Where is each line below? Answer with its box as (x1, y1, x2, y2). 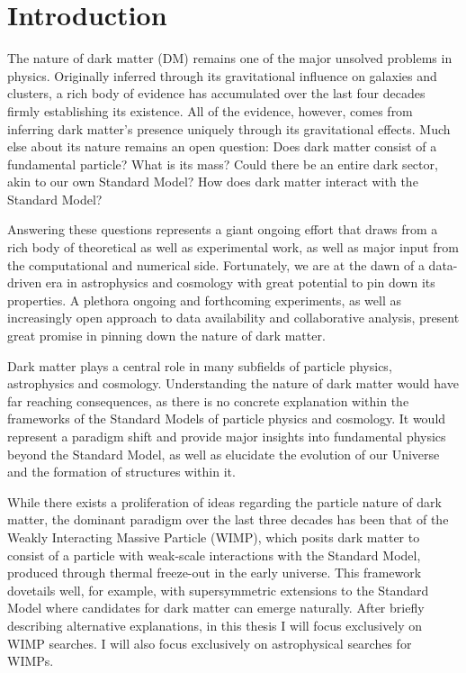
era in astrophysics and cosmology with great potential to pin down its (45, 273, 435, 292)
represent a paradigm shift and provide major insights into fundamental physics (7, 427, 446, 445)
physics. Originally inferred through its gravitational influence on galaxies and (7, 66, 437, 85)
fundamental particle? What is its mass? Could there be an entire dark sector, (7, 154, 438, 173)
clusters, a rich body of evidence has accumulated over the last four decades (7, 84, 426, 103)
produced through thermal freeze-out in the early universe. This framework (7, 563, 422, 582)
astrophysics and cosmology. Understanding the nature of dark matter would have (7, 374, 459, 393)
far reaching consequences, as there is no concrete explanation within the (7, 391, 409, 410)
